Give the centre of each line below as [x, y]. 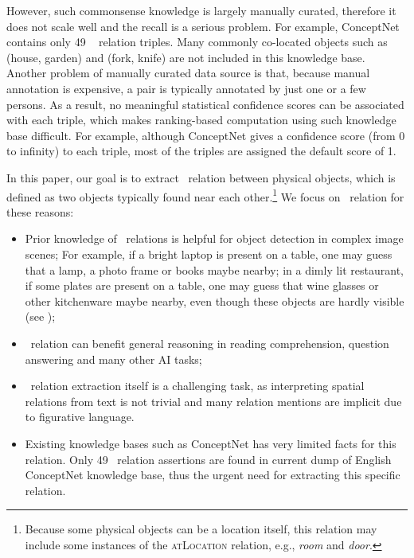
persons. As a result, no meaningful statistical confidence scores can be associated [205, 104]
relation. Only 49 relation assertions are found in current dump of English [208, 459]
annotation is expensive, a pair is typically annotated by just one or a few [186, 88]
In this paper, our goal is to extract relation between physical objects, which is [201, 177]
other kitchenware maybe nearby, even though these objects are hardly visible [215, 300]
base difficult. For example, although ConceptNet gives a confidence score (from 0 [206, 135]
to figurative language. [80, 417]
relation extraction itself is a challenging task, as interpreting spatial [197, 386]
